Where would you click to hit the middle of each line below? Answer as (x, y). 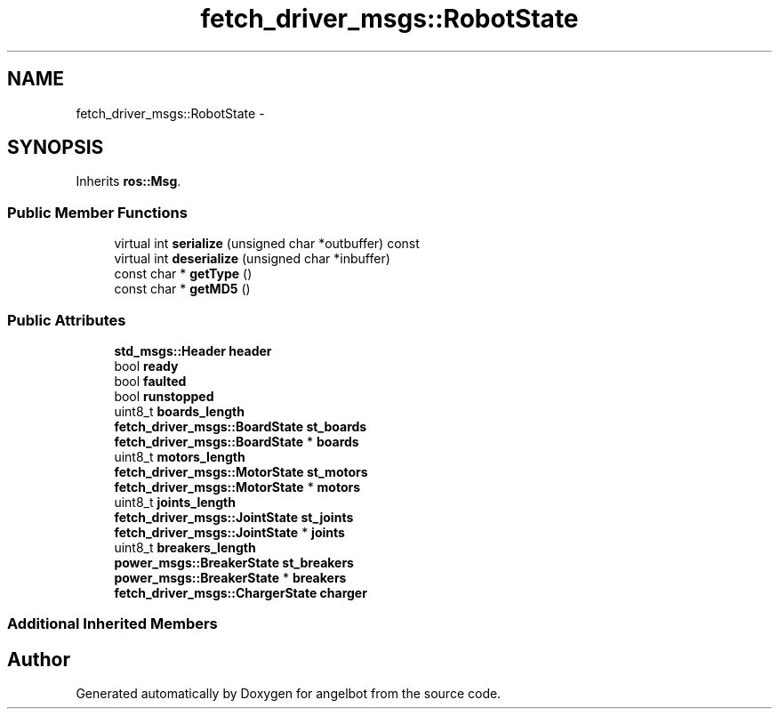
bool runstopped (164, 396)
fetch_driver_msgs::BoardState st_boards (241, 426)
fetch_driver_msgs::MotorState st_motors (241, 471)
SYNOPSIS (56, 148)
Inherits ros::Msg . (128, 181)
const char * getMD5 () (182, 289)
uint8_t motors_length (180, 456)
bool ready (146, 366)
